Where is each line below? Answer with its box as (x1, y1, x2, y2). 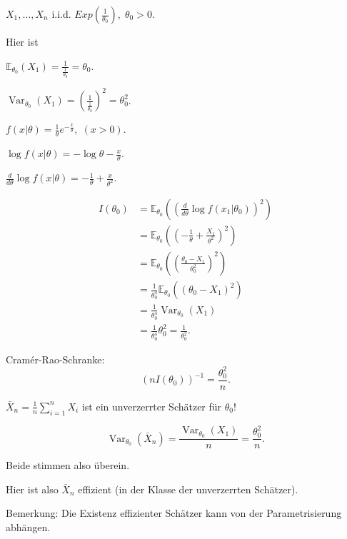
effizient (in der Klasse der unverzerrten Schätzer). (78, 481, 298, 496)
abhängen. (6, 519, 51, 534)
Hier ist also (6, 481, 59, 496)
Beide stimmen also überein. (6, 458, 130, 473)
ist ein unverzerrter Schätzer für (81, 398, 222, 413)
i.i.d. (51, 6, 71, 21)
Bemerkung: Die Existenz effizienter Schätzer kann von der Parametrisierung (6, 505, 342, 520)
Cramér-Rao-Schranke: (6, 351, 105, 366)
